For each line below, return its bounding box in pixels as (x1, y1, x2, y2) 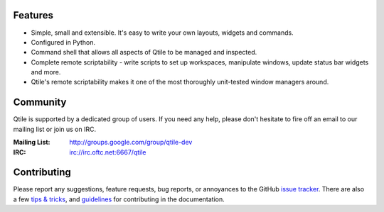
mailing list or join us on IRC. (13, 125, 97, 133)
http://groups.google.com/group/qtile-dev (69, 138, 193, 147)
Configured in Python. (31, 38, 96, 46)
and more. (31, 68, 61, 77)
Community (13, 96, 67, 108)
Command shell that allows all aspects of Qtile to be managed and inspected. (31, 48, 257, 57)
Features (13, 9, 53, 21)
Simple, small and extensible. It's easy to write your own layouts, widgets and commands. (31, 28, 294, 37)
